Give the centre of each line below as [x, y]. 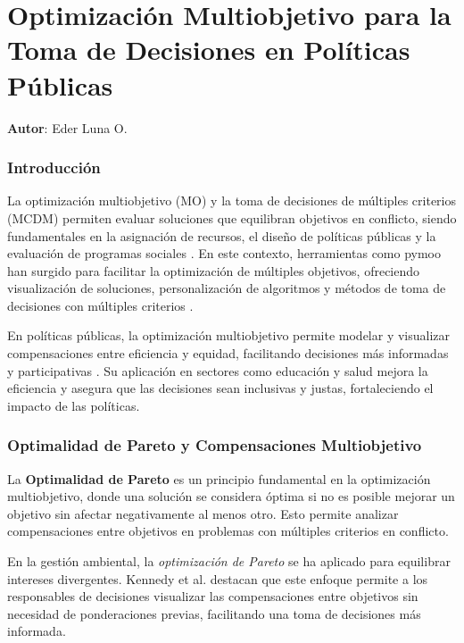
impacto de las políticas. [74, 405]
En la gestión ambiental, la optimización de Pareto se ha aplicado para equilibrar [229, 561]
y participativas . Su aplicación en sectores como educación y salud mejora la [218, 370]
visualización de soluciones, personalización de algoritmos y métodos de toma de [227, 288]
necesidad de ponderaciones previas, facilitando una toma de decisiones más [214, 613]
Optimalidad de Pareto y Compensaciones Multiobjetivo [215, 445]
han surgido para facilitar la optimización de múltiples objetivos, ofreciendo [214, 270]
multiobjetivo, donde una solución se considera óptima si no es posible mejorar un [231, 496]
